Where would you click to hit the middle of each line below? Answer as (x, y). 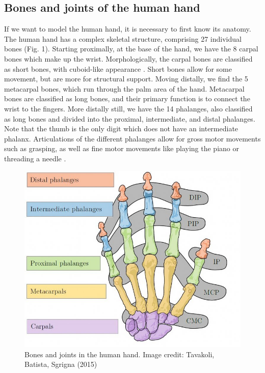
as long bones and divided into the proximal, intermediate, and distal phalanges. (130, 118)
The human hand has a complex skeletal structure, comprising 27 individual (123, 38)
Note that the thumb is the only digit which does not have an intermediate (121, 128)
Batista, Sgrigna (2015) (61, 364)
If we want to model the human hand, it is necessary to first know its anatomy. (128, 29)
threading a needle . (35, 158)
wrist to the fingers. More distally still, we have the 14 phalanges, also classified (128, 108)
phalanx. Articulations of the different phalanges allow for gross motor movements (132, 138)
